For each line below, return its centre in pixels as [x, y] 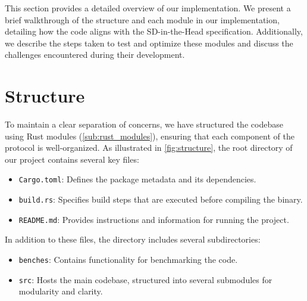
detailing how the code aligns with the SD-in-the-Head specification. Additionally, [154, 31]
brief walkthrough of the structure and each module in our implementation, [142, 19]
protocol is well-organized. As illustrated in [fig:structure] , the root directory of [149, 148]
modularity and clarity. [61, 291]
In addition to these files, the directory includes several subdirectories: [133, 239]
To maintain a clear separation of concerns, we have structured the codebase [144, 124]
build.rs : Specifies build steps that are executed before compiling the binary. [161, 199]
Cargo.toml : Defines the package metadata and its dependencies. [137, 179]
